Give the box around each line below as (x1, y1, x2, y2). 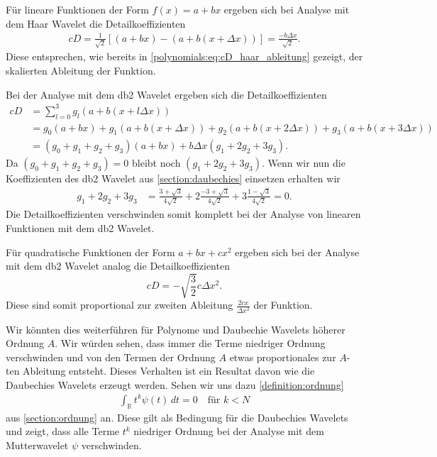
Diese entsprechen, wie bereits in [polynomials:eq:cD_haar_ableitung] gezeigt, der (6, 49, 363, 64)
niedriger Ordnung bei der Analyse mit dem (133, 424, 324, 439)
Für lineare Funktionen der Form (6, 2, 149, 16)
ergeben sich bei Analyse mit (223, 2, 350, 16)
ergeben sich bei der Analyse (235, 244, 360, 259)
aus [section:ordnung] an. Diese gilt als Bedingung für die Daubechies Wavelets (6, 409, 348, 424)
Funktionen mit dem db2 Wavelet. (6, 221, 155, 236)
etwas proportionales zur (229, 349, 336, 364)
